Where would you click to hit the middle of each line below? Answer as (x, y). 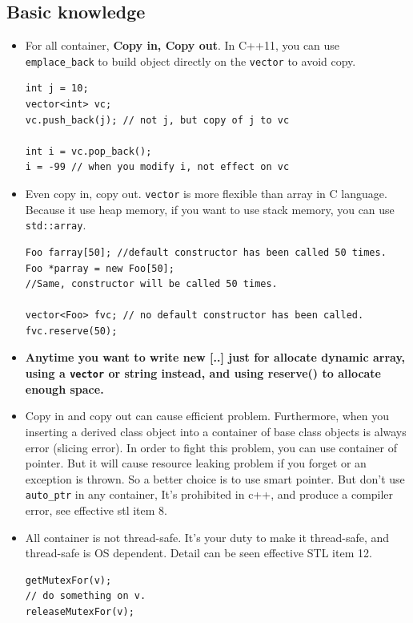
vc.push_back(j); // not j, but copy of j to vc (157, 120)
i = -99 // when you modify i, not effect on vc (157, 167)
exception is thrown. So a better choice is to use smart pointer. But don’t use (215, 478)
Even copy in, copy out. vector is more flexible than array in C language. (206, 194)
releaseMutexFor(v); (80, 611)
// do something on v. (86, 596)
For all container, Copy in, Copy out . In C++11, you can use (182, 45)
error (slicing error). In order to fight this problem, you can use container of (211, 447)
